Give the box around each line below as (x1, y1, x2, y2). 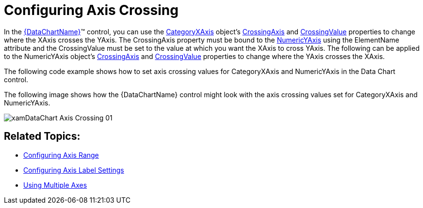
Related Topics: (4, 130, 81, 143)
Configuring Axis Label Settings (23, 165, 124, 174)
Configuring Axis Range (23, 150, 99, 159)
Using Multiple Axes (23, 180, 87, 189)
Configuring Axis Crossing (4, 2, 179, 18)
